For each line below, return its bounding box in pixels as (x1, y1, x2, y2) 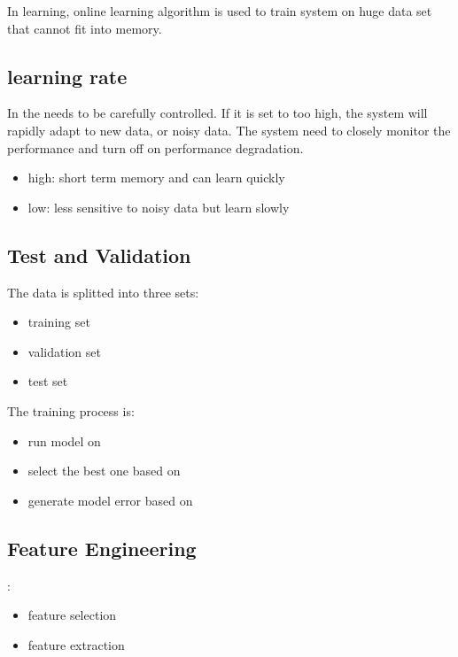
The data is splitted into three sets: (7, 282, 199, 301)
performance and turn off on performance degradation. (7, 138, 304, 157)
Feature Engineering (7, 534, 197, 561)
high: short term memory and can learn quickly (27, 168, 285, 187)
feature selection (27, 606, 117, 624)
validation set (27, 342, 101, 360)
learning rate (7, 62, 128, 89)
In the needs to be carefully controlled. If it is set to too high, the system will (7, 104, 428, 122)
